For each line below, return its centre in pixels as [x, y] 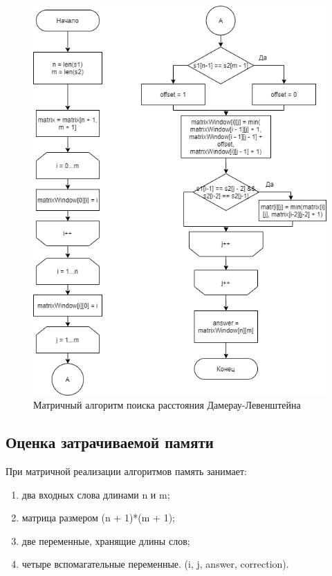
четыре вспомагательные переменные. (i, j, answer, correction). [155, 564]
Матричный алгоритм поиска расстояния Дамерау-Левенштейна [167, 405]
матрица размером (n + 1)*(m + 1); [98, 518]
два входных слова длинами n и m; [96, 494]
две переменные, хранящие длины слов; [106, 540]
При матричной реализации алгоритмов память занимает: [126, 471]
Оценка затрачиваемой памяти [110, 442]
